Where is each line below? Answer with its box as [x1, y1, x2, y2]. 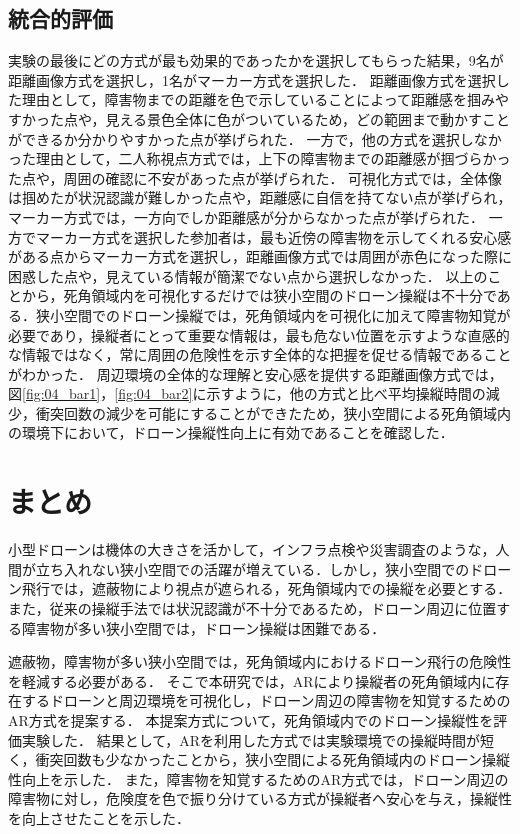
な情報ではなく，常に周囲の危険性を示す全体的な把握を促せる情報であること [8, 344, 512, 365]
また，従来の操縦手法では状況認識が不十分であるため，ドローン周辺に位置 [8, 597, 497, 618]
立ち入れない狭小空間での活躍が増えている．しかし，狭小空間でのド [35, 558, 484, 579]
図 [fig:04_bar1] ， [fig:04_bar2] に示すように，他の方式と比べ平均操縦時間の [8, 383, 486, 404]
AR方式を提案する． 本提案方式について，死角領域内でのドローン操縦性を [8, 709, 494, 730]
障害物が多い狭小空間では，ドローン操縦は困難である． [21, 617, 386, 638]
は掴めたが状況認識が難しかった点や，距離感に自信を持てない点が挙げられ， [8, 187, 512, 208]
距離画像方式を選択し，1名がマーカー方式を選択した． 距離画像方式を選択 [8, 69, 496, 90]
